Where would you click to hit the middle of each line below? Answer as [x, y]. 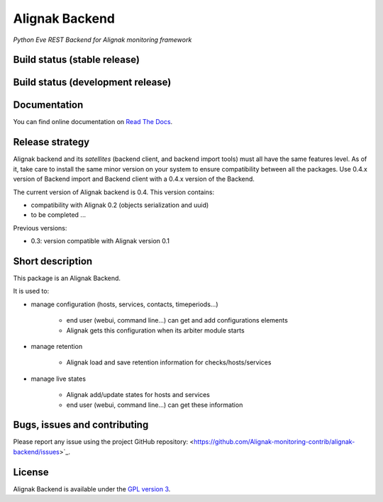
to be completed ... [59, 215]
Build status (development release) [92, 83]
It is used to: [31, 291]
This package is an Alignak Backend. [67, 278]
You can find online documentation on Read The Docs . [93, 122]
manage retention [57, 346]
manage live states [59, 379]
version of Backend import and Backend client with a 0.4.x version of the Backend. [134, 179]
